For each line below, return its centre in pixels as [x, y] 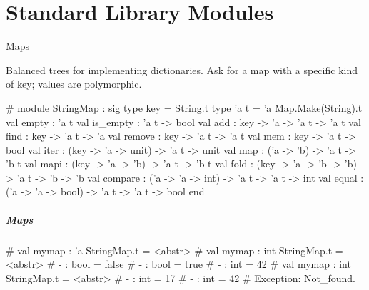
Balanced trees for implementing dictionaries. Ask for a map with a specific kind [182, 69]
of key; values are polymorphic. [74, 84]
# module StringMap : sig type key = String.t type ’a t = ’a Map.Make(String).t [184, 107]
